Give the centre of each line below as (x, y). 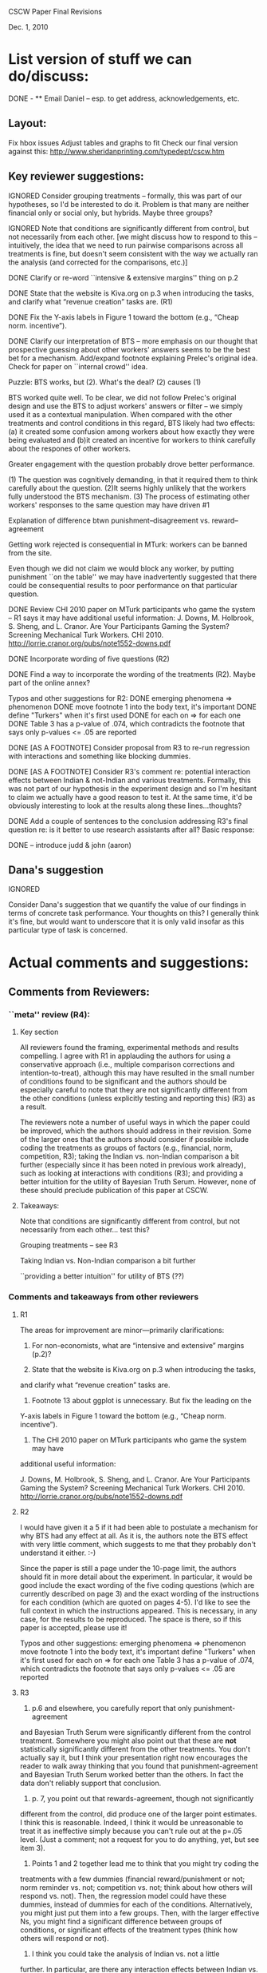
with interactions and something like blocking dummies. (100, 756)
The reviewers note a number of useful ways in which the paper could (135, 1123)
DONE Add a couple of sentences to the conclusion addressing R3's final (128, 821)
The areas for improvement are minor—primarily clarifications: (122, 1330)
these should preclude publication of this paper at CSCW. (114, 1191)
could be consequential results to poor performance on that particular (123, 585)
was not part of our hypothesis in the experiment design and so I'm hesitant (133, 788)
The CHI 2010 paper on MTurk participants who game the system (139, 1440)
